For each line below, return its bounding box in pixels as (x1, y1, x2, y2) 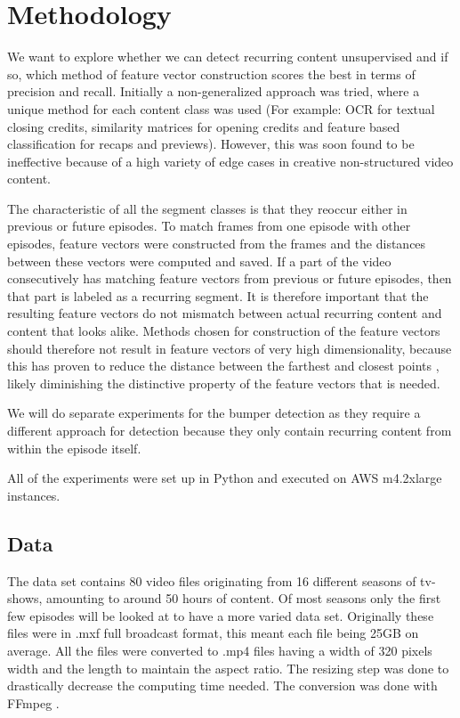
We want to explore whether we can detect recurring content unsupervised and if (7, 47, 448, 66)
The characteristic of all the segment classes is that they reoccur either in (7, 199, 408, 217)
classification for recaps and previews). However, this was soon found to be (7, 135, 415, 153)
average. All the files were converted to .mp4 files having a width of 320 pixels (7, 640, 432, 659)
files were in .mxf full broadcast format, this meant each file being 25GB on (7, 624, 419, 642)
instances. (7, 485, 61, 504)
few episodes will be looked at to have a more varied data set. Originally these (7, 606, 434, 624)
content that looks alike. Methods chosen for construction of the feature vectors (7, 322, 440, 340)
